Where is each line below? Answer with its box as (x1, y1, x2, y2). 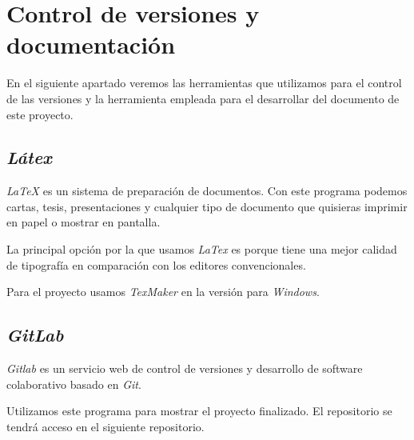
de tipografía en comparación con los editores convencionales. (6, 256, 306, 273)
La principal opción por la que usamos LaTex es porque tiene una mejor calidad (6, 241, 397, 258)
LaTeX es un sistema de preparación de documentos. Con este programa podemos (6, 182, 408, 199)
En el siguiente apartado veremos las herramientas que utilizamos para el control (6, 74, 402, 91)
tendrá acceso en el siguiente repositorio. (6, 418, 205, 434)
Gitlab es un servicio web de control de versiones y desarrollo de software (6, 360, 363, 377)
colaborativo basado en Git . (6, 375, 141, 392)
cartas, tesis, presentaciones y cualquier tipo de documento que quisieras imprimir (6, 198, 408, 214)
